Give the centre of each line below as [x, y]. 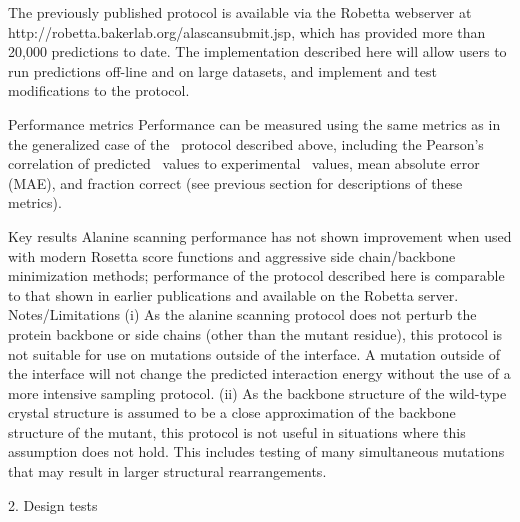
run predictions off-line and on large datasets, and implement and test [222, 70]
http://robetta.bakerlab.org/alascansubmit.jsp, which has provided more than [247, 31]
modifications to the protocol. [99, 90]
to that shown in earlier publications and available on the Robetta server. [233, 294]
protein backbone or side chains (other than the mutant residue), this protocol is [255, 333]
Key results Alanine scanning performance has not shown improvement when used [260, 235]
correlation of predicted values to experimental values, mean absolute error [244, 163]
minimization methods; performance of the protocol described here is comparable [256, 275]
